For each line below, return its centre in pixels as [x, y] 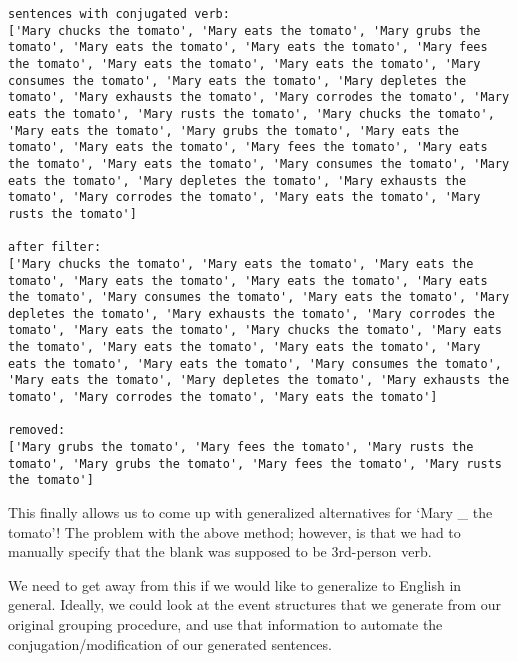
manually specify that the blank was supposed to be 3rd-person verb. [220, 551]
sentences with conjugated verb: [119, 14]
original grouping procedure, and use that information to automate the [225, 624]
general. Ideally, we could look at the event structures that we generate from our [255, 604]
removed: [37, 430]
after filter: [55, 247]
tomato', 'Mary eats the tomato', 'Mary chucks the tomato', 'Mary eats [255, 330]
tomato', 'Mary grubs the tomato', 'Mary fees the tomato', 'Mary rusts [255, 463]
